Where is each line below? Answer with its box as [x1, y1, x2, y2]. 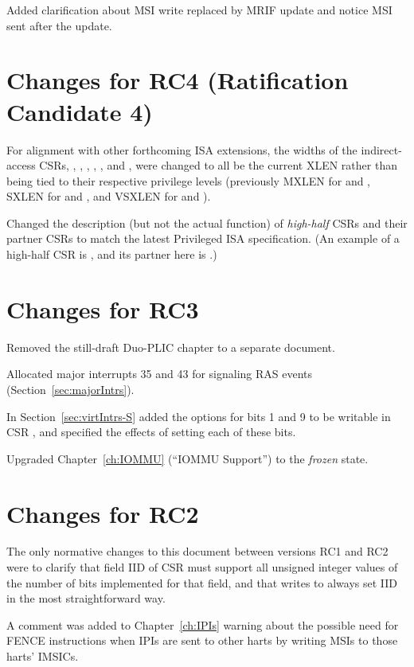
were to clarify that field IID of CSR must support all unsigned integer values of [6, 559, 398, 575]
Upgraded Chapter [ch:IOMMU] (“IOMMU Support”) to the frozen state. [6, 450, 369, 466]
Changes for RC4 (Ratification [6, 64, 349, 96]
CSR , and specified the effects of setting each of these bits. [6, 423, 296, 440]
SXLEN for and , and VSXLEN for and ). [6, 188, 211, 205]
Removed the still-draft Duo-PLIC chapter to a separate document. [6, 338, 335, 355]
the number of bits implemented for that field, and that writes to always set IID [6, 574, 397, 591]
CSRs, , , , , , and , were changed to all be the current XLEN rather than [39, 157, 397, 174]
